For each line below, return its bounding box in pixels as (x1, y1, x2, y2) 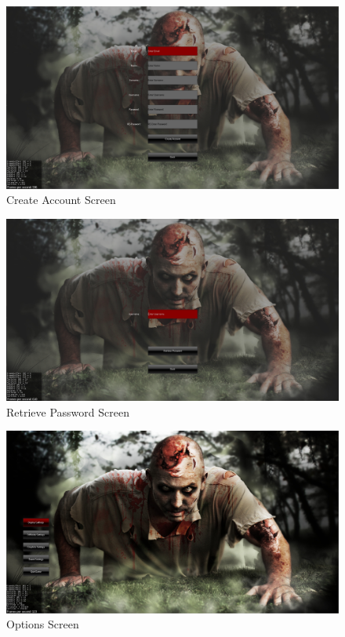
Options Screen (6, 616, 79, 632)
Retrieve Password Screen (6, 403, 129, 420)
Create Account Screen (6, 191, 116, 208)
